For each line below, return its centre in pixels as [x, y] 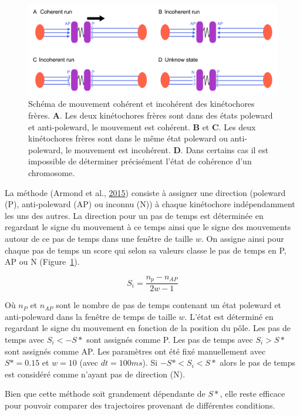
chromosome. [52, 173]
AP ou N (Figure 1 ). [42, 262]
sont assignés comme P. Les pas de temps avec [170, 340]
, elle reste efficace [252, 394]
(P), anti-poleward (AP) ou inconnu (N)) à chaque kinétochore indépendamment [150, 204]
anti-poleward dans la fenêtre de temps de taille [90, 316]
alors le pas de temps [257, 362]
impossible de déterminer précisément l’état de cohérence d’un [140, 161]
